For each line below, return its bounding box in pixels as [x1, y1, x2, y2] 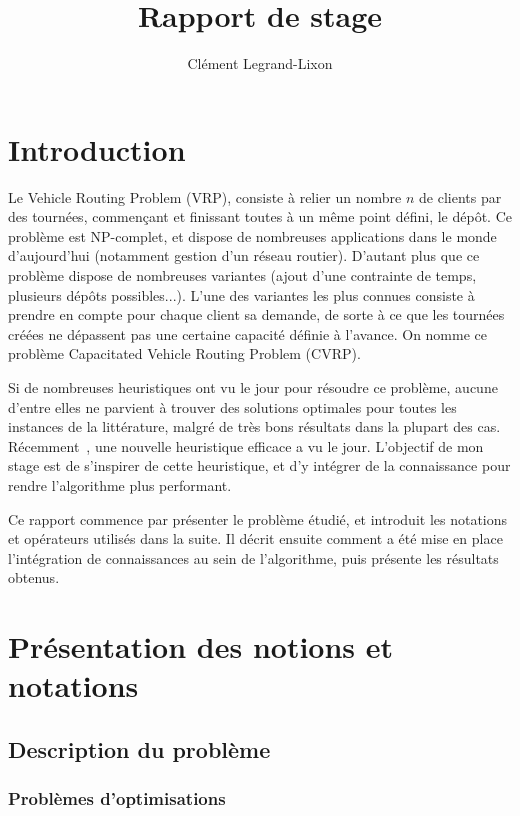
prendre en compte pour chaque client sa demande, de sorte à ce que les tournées [8, 304, 505, 325]
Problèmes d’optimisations [8, 786, 226, 811]
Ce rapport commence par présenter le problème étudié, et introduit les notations [8, 508, 508, 529]
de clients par [419, 186, 502, 207]
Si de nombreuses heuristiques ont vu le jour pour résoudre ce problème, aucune [8, 377, 498, 397]
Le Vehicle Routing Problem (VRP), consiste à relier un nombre [8, 186, 402, 207]
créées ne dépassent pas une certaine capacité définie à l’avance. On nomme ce [8, 323, 488, 344]
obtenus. [8, 567, 60, 588]
